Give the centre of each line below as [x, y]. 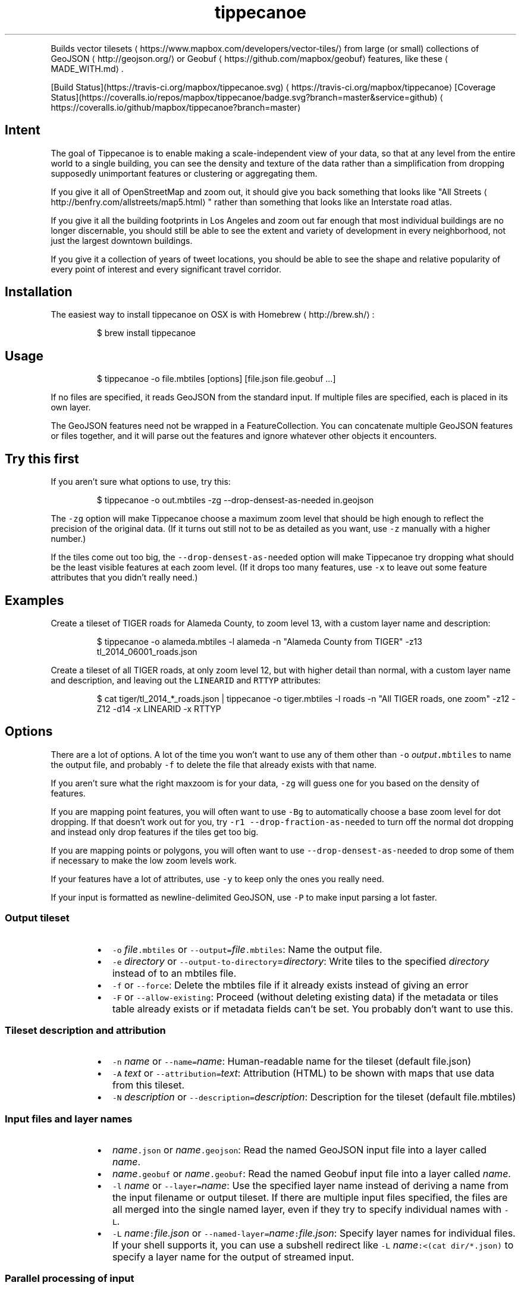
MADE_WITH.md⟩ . [87, 68]
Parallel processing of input [70, 1279]
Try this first [42, 459]
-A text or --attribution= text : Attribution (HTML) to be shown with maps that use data [303, 1073]
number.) [68, 539]
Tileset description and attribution [85, 1030]
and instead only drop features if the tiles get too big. [155, 832]
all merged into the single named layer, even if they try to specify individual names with [307, 1210]
